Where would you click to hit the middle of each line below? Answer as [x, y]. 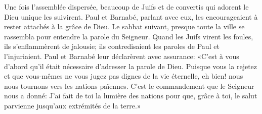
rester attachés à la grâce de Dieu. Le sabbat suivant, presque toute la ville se [124, 26]
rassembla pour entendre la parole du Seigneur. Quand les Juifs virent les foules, [129, 36]
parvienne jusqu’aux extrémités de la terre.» [73, 105]
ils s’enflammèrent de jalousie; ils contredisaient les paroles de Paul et [112, 46]
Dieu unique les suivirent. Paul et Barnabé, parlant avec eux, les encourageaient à [131, 16]
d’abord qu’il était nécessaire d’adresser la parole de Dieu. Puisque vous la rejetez [131, 66]
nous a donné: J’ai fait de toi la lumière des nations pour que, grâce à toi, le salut [131, 96]
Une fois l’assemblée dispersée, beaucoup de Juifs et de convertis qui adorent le [126, 7]
